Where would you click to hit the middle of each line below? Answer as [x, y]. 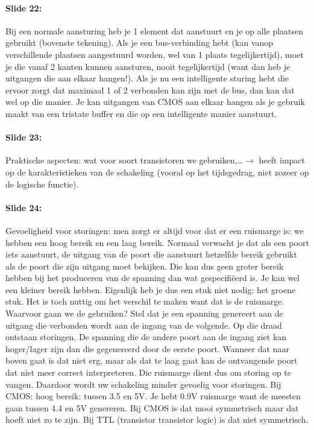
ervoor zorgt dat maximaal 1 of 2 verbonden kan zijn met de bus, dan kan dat [150, 90]
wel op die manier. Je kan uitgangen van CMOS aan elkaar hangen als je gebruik [155, 102]
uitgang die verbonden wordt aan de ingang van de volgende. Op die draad [144, 325]
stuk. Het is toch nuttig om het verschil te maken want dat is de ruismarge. [145, 301]
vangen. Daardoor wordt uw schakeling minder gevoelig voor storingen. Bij [143, 384]
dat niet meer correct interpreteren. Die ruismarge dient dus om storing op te [149, 372]
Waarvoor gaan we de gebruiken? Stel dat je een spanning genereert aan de [144, 313]
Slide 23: [24, 137]
